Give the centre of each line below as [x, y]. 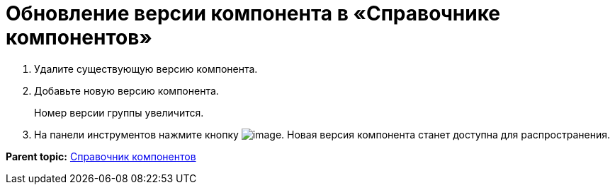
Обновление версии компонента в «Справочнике [253, 13]
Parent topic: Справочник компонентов [101, 156]
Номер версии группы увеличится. [119, 112]
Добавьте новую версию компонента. [126, 90]
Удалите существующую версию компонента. [146, 69]
